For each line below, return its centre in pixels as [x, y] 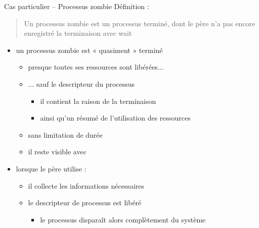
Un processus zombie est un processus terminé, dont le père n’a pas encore [140, 23]
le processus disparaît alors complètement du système [123, 219]
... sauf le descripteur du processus [81, 83]
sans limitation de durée [65, 134]
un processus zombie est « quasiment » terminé [89, 50]
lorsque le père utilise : [51, 168]
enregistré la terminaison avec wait [78, 33]
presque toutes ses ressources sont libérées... [96, 67]
